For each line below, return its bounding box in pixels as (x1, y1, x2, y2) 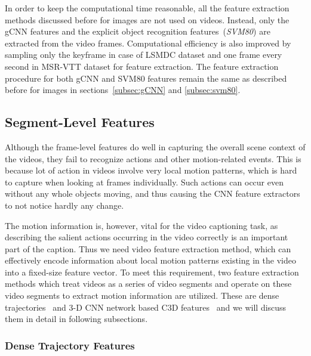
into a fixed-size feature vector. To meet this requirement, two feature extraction (5, 265, 299, 278)
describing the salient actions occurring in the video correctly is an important (5, 231, 288, 243)
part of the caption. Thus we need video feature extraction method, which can (5, 242, 291, 255)
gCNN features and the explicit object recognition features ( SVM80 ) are (5, 25, 270, 38)
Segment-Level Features (5, 113, 155, 131)
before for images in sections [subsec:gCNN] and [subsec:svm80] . (5, 83, 241, 96)
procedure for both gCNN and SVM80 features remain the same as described (5, 72, 287, 84)
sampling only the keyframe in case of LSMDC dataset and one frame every (5, 48, 282, 61)
